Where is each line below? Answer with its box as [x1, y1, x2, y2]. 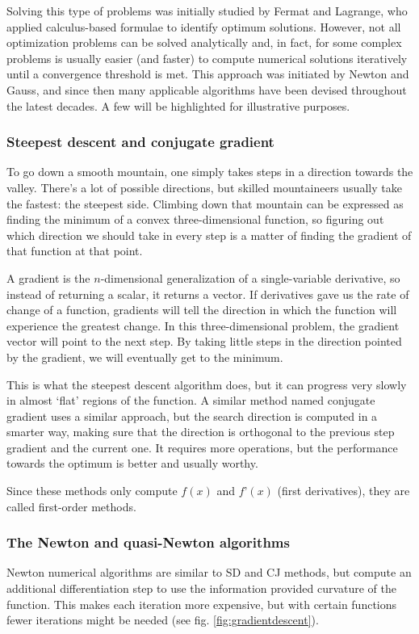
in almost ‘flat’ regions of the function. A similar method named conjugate [6, 392, 375, 409]
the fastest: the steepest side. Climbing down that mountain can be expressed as [6, 195, 404, 212]
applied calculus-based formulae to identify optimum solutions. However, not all [6, 18, 401, 35]
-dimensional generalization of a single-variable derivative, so [100, 269, 400, 286]
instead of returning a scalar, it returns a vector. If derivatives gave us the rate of [6, 285, 409, 302]
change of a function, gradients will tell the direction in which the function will [6, 301, 397, 318]
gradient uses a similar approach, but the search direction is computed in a [6, 407, 378, 424]
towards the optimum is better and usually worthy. [6, 455, 258, 472]
